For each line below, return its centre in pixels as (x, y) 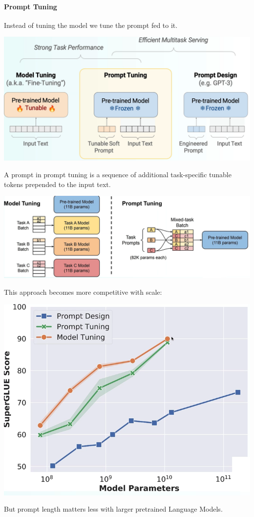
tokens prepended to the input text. (57, 184)
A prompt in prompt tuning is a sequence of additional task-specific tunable (118, 174)
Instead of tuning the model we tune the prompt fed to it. (91, 25)
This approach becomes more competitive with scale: (83, 292)
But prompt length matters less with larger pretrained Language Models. (113, 509)
